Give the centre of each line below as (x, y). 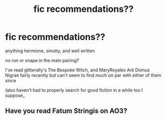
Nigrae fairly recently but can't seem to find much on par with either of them (83, 75)
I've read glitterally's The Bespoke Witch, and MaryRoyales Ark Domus (78, 70)
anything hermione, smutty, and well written (50, 51)
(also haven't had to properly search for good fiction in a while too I (74, 90)
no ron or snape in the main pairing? (42, 60)
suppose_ (15, 95)
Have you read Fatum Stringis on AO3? (66, 111)
